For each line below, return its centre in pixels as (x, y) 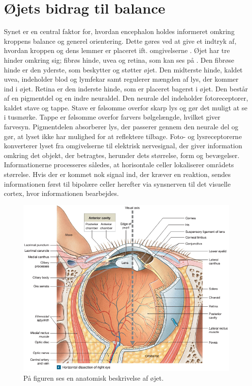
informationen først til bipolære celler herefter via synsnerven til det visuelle (117, 184)
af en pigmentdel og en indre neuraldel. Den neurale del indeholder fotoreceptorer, (126, 98)
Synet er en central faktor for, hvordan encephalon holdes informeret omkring (119, 31)
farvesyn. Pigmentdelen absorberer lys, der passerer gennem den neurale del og (121, 127)
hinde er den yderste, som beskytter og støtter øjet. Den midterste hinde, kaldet (123, 69)
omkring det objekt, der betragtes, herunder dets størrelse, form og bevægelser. (122, 155)
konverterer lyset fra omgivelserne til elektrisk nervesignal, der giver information (123, 146)
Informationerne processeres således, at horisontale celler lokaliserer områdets (119, 165)
